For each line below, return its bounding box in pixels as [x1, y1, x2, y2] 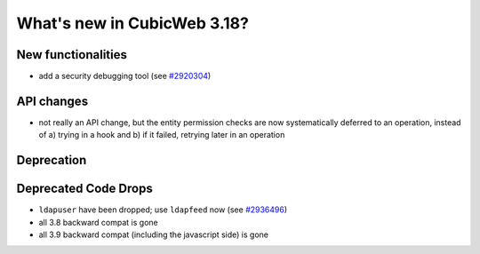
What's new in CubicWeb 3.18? [16, 13, 249, 33]
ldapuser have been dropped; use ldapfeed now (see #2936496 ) [38, 204, 288, 215]
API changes [16, 93, 89, 108]
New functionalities [16, 47, 128, 62]
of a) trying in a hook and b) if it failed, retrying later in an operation [38, 130, 285, 140]
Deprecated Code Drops [16, 181, 153, 196]
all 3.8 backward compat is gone [38, 217, 159, 227]
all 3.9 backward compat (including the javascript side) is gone [38, 229, 268, 240]
